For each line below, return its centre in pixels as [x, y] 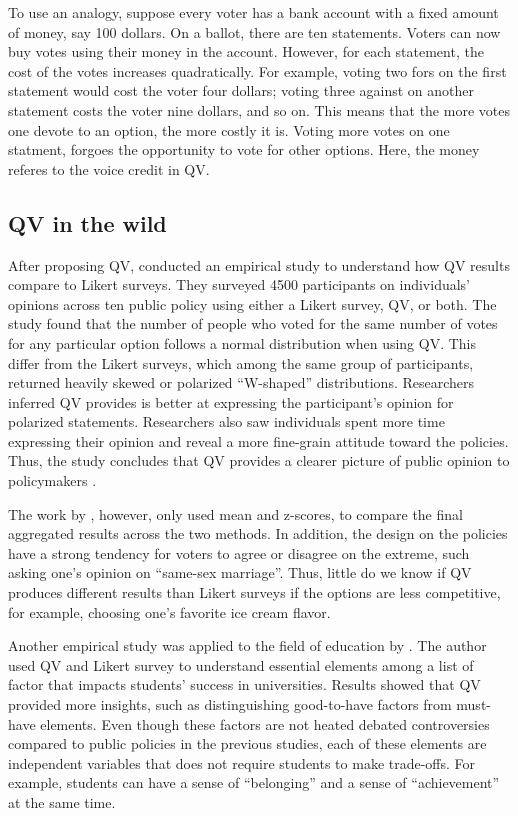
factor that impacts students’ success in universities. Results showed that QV [244, 684]
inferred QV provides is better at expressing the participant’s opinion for [231, 401]
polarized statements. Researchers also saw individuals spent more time [226, 421]
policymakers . [52, 480]
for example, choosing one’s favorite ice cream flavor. [169, 611]
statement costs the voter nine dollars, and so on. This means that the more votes [259, 109]
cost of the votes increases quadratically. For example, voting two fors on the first [257, 70]
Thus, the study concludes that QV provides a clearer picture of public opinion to [259, 460]
